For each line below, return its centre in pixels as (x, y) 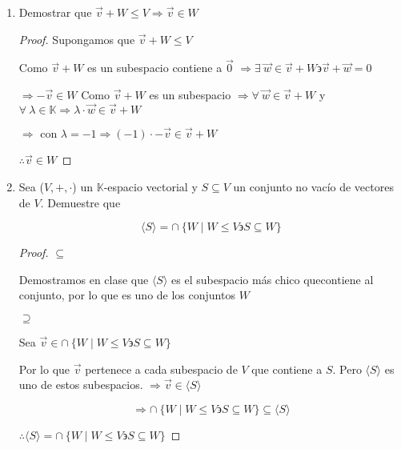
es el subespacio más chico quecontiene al (273, 279)
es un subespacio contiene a (155, 68)
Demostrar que (55, 12)
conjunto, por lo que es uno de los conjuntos (127, 295)
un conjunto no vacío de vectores (313, 186)
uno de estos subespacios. (81, 385)
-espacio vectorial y (150, 186)
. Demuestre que (80, 202)
